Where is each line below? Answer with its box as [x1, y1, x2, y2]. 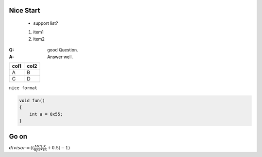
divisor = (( [9, 145, 34, 151]
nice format [9, 85, 37, 91]
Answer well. [47, 54, 73, 60]
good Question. [47, 47, 79, 53]
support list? [33, 20, 58, 26]
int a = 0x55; [29, 111, 63, 117]
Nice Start [9, 6, 40, 15]
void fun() [19, 97, 45, 103]
